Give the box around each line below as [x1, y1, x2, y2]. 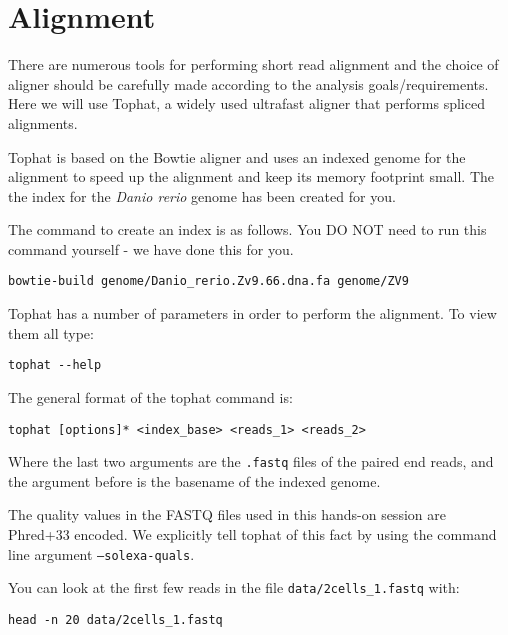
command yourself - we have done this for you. [8, 238, 294, 259]
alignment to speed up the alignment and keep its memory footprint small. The [8, 166, 495, 187]
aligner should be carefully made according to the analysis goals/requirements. [8, 73, 489, 94]
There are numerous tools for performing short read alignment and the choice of [8, 54, 499, 75]
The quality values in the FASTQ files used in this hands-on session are [8, 504, 446, 525]
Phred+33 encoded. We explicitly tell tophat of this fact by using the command [8, 524, 497, 545]
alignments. [8, 112, 78, 133]
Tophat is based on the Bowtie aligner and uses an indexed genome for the [8, 146, 466, 167]
